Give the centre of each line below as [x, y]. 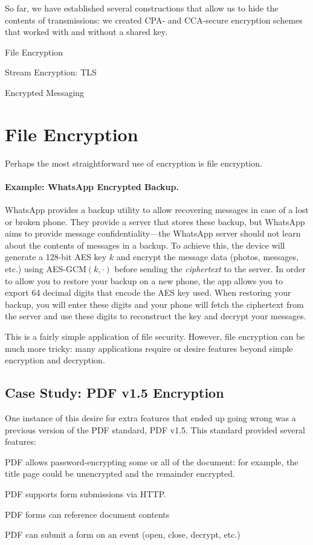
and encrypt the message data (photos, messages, [207, 257]
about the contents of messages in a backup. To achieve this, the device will [145, 245]
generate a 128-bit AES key [56, 257]
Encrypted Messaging [45, 92]
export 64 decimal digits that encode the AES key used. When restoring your [148, 292]
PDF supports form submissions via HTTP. [86, 493]
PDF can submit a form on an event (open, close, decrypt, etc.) [123, 534]
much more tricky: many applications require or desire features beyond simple [149, 348]
